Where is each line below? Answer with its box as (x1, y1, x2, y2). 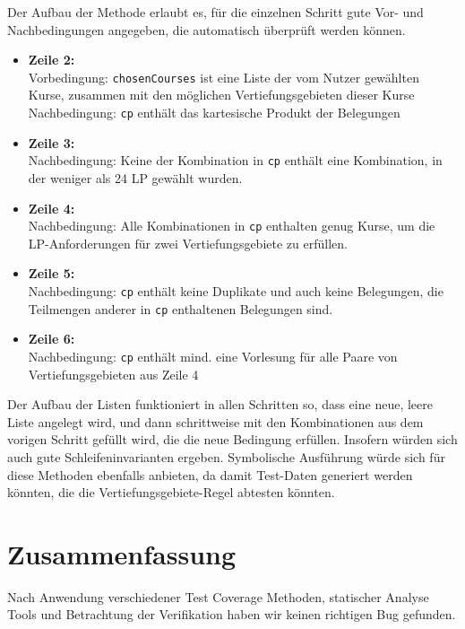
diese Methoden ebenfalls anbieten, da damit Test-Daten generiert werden (7, 465, 413, 484)
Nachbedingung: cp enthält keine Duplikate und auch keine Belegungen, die (28, 281, 443, 300)
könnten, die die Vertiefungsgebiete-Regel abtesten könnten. (7, 483, 335, 502)
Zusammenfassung (7, 535, 237, 572)
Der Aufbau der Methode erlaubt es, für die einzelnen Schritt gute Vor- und (7, 3, 424, 21)
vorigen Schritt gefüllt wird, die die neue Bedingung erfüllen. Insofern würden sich (7, 430, 458, 449)
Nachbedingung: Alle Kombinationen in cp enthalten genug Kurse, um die (28, 216, 435, 235)
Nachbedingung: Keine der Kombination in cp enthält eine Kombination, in (28, 151, 443, 170)
